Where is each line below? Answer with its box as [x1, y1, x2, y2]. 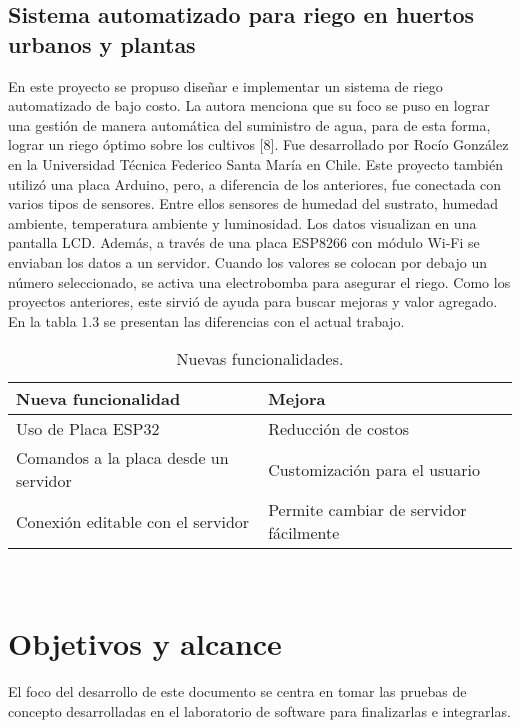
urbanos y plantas [8, 28, 196, 59]
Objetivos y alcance [8, 623, 282, 664]
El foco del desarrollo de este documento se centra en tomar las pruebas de [8, 681, 467, 702]
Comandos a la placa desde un [16, 446, 229, 470]
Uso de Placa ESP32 [16, 417, 160, 441]
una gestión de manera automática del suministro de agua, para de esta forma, [8, 114, 491, 135]
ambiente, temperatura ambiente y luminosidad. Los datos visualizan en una [8, 212, 477, 233]
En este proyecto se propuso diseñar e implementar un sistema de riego [8, 75, 443, 96]
